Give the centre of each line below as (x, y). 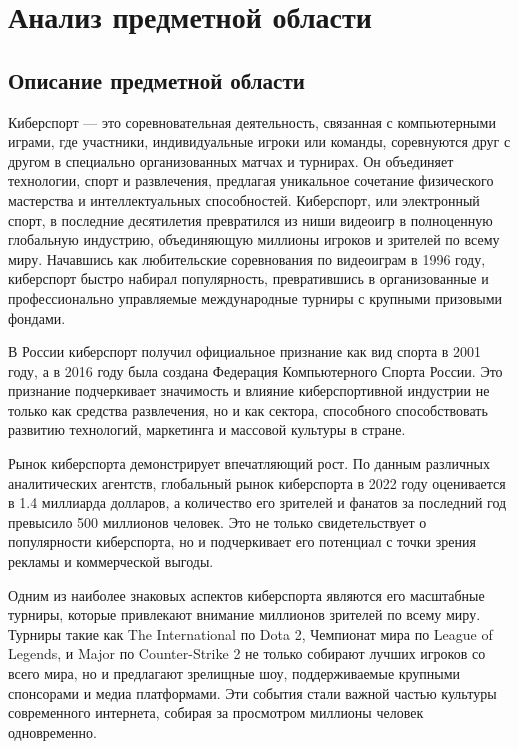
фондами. (37, 317)
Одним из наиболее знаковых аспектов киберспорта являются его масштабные (246, 594)
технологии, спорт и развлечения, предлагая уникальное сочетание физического (251, 180)
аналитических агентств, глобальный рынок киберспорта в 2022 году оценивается (257, 482)
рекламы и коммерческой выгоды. (111, 561)
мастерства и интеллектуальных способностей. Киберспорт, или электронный (244, 199)
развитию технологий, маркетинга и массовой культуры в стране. (207, 429)
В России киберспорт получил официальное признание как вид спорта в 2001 (245, 351)
